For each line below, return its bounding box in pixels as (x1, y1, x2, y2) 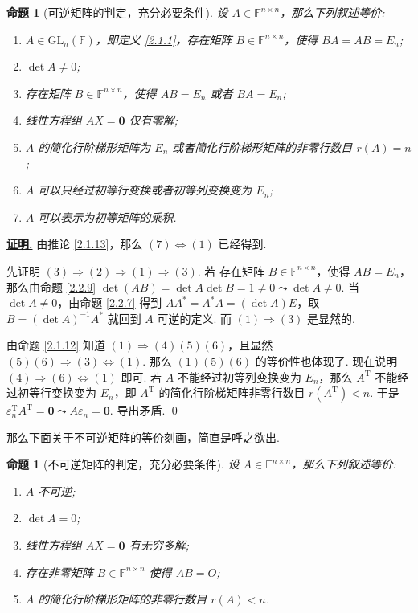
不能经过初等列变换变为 (177, 368, 301, 385)
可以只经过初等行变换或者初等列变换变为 (38, 182, 252, 198)
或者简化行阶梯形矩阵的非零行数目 (172, 138, 353, 155)
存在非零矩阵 (25, 563, 93, 580)
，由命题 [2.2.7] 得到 (57, 294, 162, 311)
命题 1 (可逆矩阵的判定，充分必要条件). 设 (6, 4, 228, 20)
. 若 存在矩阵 (197, 262, 264, 279)
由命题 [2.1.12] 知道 (6, 337, 105, 353)
